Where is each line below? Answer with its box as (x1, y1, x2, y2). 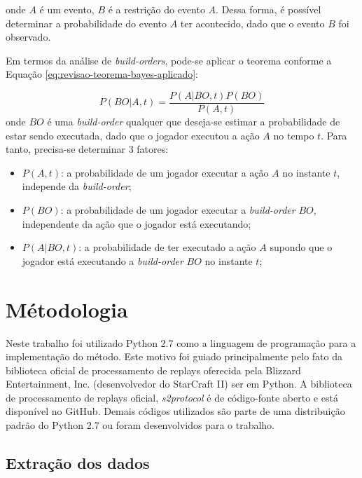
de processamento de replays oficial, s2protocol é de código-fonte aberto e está (6, 390, 338, 404)
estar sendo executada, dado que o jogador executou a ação (6, 128, 260, 142)
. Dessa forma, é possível (216, 2, 321, 16)
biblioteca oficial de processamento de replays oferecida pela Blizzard (6, 362, 301, 377)
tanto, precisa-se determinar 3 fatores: (6, 142, 169, 156)
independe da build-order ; (22, 179, 132, 193)
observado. (6, 29, 51, 44)
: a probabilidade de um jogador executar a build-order (60, 203, 295, 217)
